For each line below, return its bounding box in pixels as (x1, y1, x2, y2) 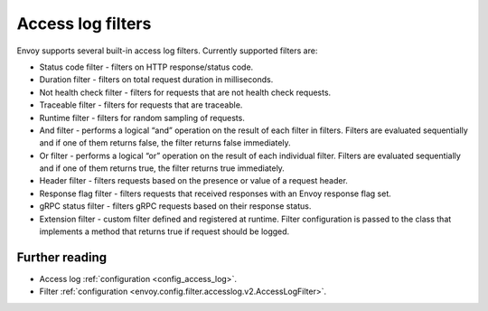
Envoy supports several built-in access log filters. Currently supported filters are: (16, 45, 318, 56)
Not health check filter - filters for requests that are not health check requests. (39, 87, 332, 98)
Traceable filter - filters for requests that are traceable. (39, 99, 243, 110)
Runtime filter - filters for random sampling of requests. (39, 112, 246, 123)
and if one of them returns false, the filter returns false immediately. (39, 137, 291, 148)
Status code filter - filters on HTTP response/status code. (39, 61, 254, 72)
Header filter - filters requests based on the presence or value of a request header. (39, 175, 348, 186)
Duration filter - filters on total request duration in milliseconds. (39, 74, 274, 85)
